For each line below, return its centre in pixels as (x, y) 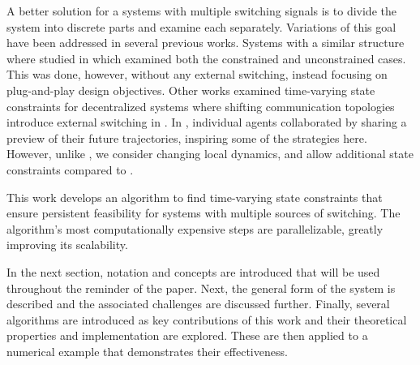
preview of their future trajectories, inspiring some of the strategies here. (187, 137)
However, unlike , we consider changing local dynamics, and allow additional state (210, 154)
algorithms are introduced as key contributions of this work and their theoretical (207, 319)
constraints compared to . (70, 169)
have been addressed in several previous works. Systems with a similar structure (206, 43)
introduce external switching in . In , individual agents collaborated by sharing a (207, 122)
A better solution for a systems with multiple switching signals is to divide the (201, 11)
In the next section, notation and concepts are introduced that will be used (193, 271)
